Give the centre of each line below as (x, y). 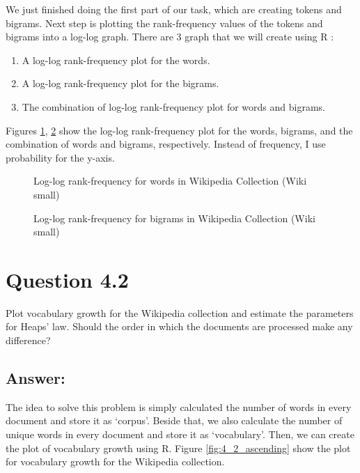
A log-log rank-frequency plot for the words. (116, 60)
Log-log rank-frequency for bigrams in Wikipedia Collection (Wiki (174, 218)
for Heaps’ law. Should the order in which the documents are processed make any (179, 326)
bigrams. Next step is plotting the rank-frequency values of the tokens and (164, 23)
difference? (28, 340)
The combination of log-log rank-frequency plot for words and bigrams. (173, 106)
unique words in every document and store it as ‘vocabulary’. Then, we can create (180, 434)
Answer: (36, 378)
